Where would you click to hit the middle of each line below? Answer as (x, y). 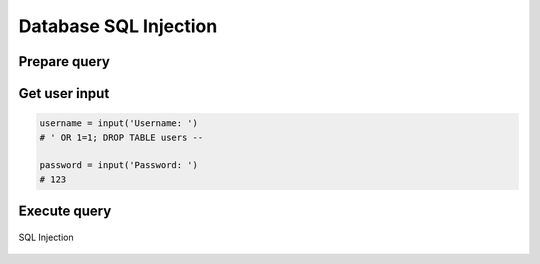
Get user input (64, 93)
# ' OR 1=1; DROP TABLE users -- (121, 137)
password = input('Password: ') (119, 165)
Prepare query (64, 61)
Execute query (65, 211)
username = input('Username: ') (119, 123)
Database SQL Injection (118, 26)
